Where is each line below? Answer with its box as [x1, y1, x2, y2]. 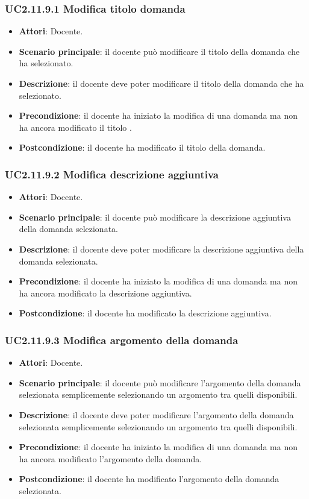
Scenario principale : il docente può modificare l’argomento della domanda [19, 376, 301, 389]
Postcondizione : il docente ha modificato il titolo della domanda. [19, 141, 266, 154]
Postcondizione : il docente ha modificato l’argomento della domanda [19, 472, 279, 485]
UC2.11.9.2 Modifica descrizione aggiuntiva [5, 166, 219, 181]
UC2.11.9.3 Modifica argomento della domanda [5, 332, 239, 347]
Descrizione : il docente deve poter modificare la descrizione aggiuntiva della [19, 242, 304, 255]
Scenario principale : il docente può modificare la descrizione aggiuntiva [19, 210, 291, 223]
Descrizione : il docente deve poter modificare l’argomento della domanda [19, 408, 294, 421]
